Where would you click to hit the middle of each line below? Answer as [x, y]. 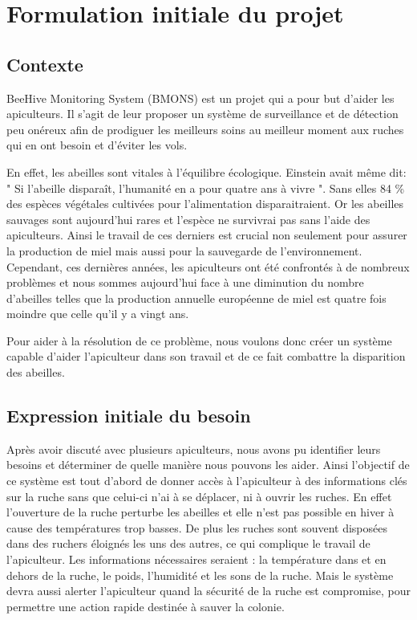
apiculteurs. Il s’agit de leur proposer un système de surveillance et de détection [202, 114]
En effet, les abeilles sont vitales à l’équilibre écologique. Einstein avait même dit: [206, 171]
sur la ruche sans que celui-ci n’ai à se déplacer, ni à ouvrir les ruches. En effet [199, 496]
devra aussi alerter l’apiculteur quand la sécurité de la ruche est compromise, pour [208, 591]
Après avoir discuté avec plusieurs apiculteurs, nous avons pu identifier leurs [194, 449]
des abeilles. [36, 372]
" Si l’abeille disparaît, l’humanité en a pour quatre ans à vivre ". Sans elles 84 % [206, 188]
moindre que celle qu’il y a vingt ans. [98, 314]
